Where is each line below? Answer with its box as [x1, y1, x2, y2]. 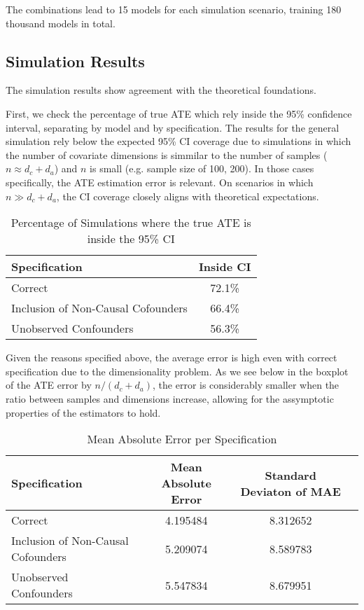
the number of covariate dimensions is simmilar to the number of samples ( [6, 147, 328, 162]
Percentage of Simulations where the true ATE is [10, 214, 251, 231]
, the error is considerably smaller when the [153, 377, 339, 392]
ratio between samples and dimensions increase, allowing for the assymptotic [6, 391, 334, 405]
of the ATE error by [6, 377, 92, 392]
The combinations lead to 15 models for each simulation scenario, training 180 [6, 2, 342, 16]
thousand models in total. [6, 15, 115, 30]
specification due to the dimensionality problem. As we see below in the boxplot [6, 363, 349, 378]
